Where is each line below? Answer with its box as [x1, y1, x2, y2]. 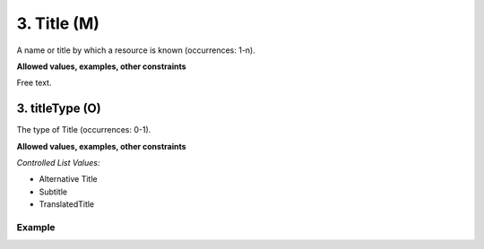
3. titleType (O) [16, 101, 102, 116]
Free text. [16, 77, 52, 89]
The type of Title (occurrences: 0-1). [16, 124, 151, 135]
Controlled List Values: [16, 158, 100, 168]
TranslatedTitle [39, 199, 95, 210]
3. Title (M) [16, 13, 100, 33]
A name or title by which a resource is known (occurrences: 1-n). [16, 45, 255, 56]
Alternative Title [39, 174, 98, 185]
